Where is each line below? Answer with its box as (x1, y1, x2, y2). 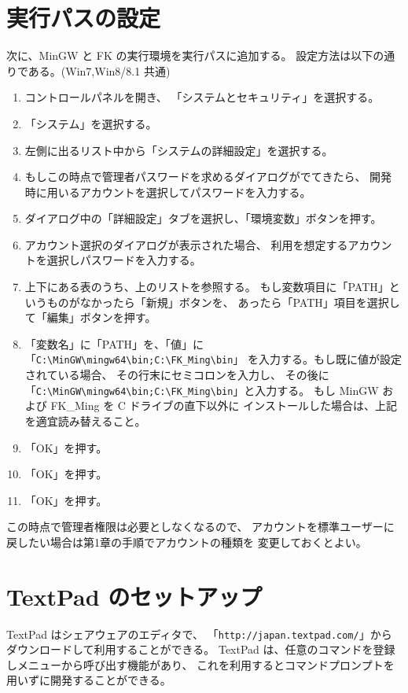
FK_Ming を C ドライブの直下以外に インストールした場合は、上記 (50, 397, 397, 414)
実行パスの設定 (6, 2, 161, 34)
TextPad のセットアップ (6, 580, 263, 612)
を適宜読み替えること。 (24, 412, 146, 429)
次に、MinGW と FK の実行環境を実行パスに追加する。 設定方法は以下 (6, 47, 373, 64)
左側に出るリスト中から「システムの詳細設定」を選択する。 (24, 142, 333, 158)
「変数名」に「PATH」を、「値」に (24, 335, 204, 352)
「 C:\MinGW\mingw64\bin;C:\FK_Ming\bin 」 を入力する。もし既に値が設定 (24, 351, 402, 367)
